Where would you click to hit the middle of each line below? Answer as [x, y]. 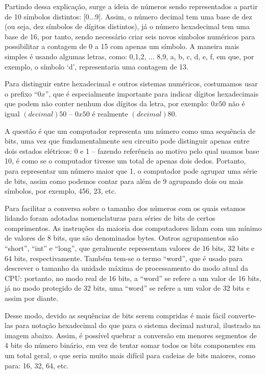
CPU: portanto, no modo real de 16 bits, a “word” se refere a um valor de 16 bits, [133, 278]
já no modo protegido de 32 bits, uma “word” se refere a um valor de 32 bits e [127, 288]
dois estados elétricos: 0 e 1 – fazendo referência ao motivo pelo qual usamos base [132, 150]
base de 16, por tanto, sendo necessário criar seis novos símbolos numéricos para [130, 36]
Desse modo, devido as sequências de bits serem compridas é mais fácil [115, 315]
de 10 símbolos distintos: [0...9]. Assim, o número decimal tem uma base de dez [128, 16]
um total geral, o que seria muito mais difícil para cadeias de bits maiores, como [130, 355]
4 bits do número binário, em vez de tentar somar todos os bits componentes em [130, 345]
